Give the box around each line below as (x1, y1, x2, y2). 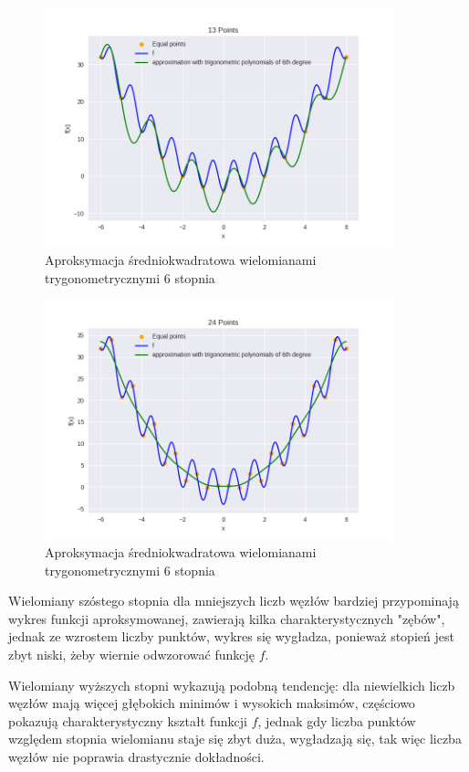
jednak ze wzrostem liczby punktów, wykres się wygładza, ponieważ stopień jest (8, 627, 454, 646)
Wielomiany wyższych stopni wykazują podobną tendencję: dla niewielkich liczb (8, 675, 455, 694)
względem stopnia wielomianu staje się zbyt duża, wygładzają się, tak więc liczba (8, 729, 462, 748)
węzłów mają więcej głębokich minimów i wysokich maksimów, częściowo (8, 693, 415, 713)
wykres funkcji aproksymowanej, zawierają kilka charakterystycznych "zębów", (8, 608, 445, 628)
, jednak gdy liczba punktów (257, 711, 416, 730)
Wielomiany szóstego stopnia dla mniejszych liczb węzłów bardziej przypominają (8, 591, 459, 610)
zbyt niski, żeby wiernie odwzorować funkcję (8, 645, 255, 664)
